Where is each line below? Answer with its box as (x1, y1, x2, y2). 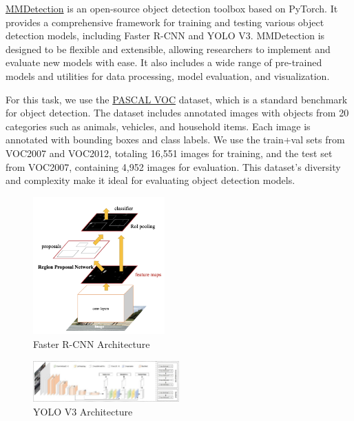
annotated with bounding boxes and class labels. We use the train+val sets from (6, 132, 345, 147)
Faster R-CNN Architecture (33, 336, 150, 351)
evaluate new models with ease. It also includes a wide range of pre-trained (6, 55, 322, 70)
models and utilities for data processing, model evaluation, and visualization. (6, 68, 330, 83)
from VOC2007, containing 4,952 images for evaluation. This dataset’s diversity (6, 159, 341, 174)
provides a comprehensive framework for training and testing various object (6, 14, 324, 29)
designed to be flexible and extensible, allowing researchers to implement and (6, 41, 331, 56)
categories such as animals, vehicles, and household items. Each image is (6, 119, 311, 133)
